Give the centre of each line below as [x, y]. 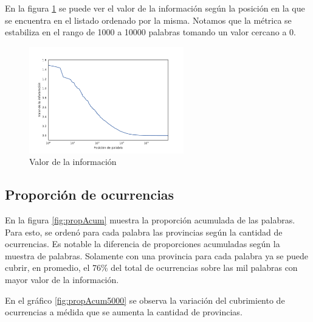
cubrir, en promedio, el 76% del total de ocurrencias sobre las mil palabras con [151, 268]
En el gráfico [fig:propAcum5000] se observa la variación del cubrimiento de [145, 300]
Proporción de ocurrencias [90, 194]
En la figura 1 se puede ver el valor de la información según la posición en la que [155, 8]
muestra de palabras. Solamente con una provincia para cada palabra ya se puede [156, 255]
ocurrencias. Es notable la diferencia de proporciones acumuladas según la [143, 244]
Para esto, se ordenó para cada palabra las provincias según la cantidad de [144, 232]
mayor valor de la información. [62, 280]
